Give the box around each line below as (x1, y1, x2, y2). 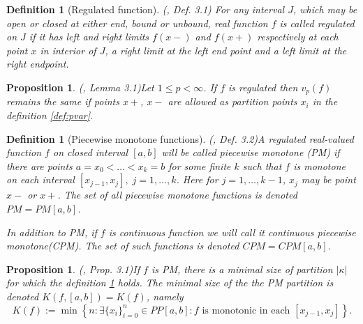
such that (242, 158, 282, 173)
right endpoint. (6, 56, 69, 71)
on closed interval (52, 145, 128, 160)
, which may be (292, 2, 357, 16)
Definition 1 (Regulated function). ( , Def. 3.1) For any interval (6, 2, 285, 16)
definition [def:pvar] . (6, 108, 94, 123)
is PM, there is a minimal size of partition (151, 261, 333, 276)
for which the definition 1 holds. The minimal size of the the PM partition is (6, 275, 334, 290)
